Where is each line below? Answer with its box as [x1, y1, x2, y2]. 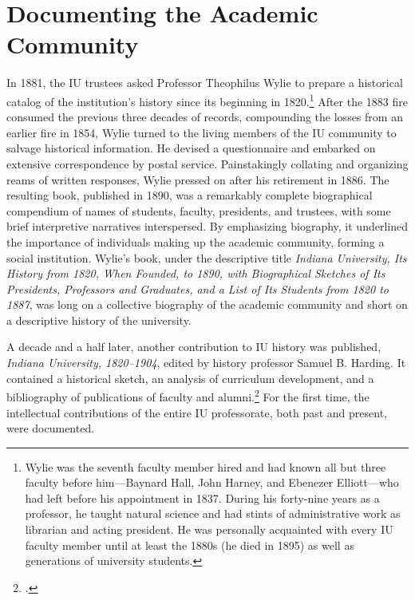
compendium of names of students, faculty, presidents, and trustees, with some [6, 202, 391, 219]
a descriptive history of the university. [6, 311, 192, 328]
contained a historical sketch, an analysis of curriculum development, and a [6, 369, 374, 386]
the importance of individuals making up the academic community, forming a [6, 233, 385, 250]
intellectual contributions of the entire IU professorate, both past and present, [6, 404, 387, 420]
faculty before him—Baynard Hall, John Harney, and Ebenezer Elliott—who [25, 474, 399, 491]
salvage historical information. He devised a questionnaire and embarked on [6, 140, 376, 156]
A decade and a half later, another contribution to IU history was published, [6, 338, 381, 355]
